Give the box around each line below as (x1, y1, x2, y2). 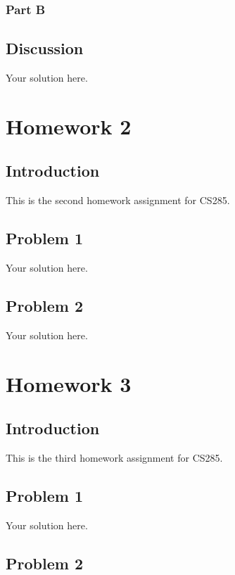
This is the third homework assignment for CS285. (6, 450, 223, 465)
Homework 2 (6, 111, 132, 140)
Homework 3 (6, 369, 132, 398)
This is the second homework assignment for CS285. (6, 193, 230, 208)
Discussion (6, 37, 84, 59)
